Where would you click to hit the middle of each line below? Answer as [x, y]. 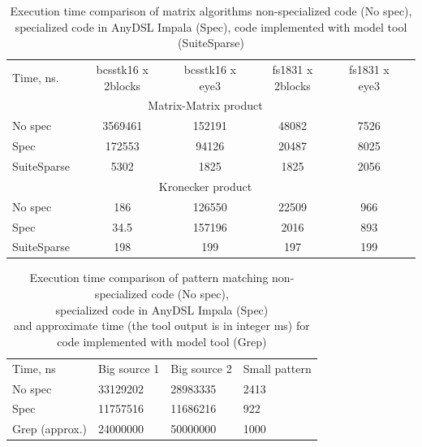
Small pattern [277, 368]
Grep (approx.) [50, 429]
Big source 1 [129, 368]
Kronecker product [205, 186]
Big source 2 [201, 368]
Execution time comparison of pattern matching [149, 278]
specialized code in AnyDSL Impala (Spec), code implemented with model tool [211, 26]
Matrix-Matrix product [205, 105]
